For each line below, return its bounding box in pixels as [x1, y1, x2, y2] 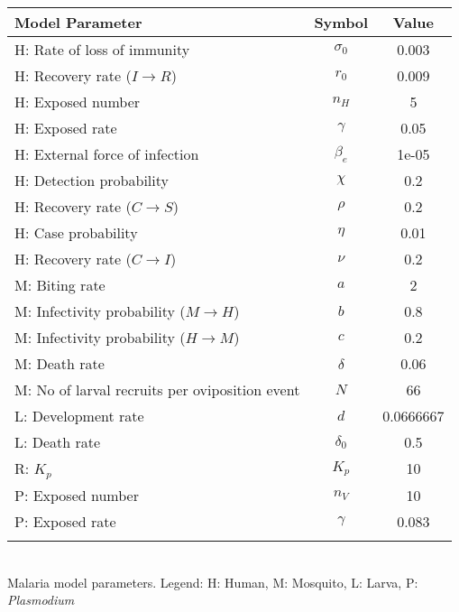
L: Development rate [14, 405, 144, 426]
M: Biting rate [14, 274, 106, 295]
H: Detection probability [14, 170, 169, 190]
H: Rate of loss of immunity [14, 39, 190, 60]
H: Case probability [14, 222, 138, 243]
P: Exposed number [14, 484, 139, 505]
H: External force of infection [14, 144, 199, 164]
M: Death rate [14, 353, 105, 374]
